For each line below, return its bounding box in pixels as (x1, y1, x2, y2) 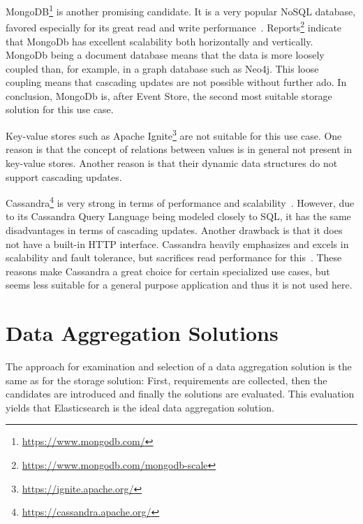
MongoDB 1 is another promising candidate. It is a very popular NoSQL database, (6, 2, 356, 18)
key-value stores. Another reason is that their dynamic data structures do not (6, 155, 338, 170)
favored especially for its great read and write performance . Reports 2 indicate (6, 18, 342, 34)
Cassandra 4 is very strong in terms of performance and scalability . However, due (6, 194, 355, 210)
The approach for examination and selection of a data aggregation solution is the (6, 359, 352, 374)
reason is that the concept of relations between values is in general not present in (6, 142, 353, 157)
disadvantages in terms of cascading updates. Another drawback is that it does (6, 222, 343, 237)
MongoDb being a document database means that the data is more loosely (6, 48, 325, 62)
